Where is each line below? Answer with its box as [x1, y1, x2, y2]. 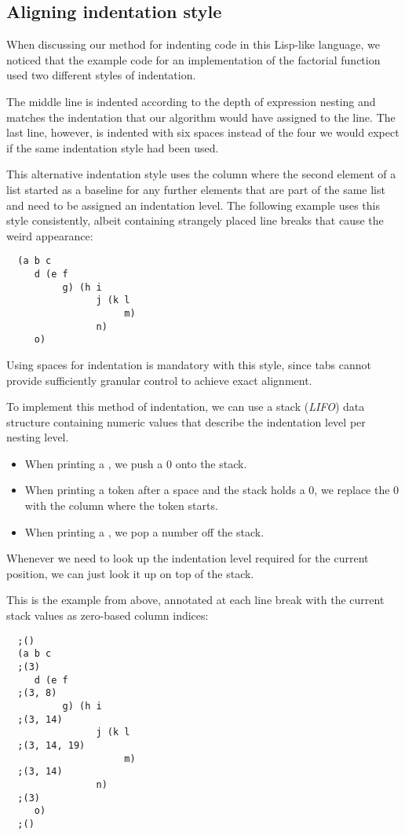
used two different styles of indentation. [6, 67, 196, 83]
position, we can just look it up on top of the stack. [6, 565, 254, 581]
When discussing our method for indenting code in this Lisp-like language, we [6, 36, 380, 53]
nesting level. [6, 429, 69, 445]
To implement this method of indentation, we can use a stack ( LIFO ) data [6, 398, 365, 415]
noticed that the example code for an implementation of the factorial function [6, 51, 381, 68]
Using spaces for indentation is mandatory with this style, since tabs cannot [6, 356, 372, 372]
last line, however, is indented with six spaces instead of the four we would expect [6, 124, 400, 141]
